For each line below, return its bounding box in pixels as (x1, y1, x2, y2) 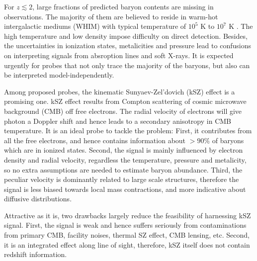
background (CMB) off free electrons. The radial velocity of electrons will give (4, 105, 242, 116)
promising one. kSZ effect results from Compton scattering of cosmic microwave (4, 96, 247, 106)
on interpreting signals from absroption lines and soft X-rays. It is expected (4, 50, 234, 60)
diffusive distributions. (4, 193, 72, 204)
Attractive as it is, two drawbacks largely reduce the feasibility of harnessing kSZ (4, 210, 251, 220)
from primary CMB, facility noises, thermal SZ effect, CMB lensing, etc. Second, (4, 230, 250, 240)
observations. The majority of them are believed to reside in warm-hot (4, 11, 218, 21)
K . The (229, 21, 253, 31)
